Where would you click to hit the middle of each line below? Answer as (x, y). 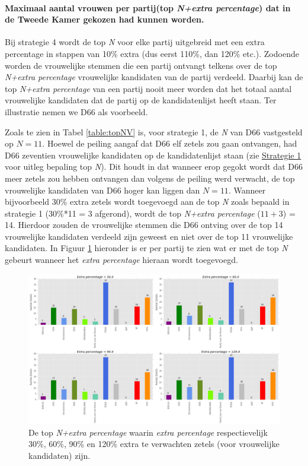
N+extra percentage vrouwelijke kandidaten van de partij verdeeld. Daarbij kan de (154, 77)
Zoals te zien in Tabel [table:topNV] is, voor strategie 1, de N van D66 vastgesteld (154, 131)
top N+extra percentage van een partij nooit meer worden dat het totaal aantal (148, 88)
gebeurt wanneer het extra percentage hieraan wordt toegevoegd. (121, 260)
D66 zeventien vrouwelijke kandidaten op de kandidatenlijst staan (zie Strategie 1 (153, 155)
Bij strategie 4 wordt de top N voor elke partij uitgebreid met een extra (135, 42)
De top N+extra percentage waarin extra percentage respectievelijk (148, 432)
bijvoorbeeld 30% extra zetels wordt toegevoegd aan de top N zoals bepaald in (147, 202)
